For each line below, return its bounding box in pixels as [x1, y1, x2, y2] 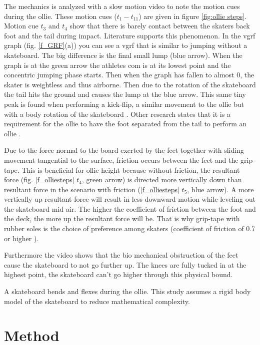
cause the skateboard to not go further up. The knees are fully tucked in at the [4, 259, 246, 270]
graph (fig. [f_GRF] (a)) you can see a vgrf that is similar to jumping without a [4, 40, 247, 50]
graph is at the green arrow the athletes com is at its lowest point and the [4, 59, 231, 70]
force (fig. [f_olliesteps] [4, 174, 74, 185]
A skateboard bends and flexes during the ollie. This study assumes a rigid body [4, 286, 251, 297]
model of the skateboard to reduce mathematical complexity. [4, 296, 190, 306]
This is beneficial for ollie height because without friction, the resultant [21, 164, 240, 175]
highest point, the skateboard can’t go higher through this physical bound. [4, 269, 233, 280]
